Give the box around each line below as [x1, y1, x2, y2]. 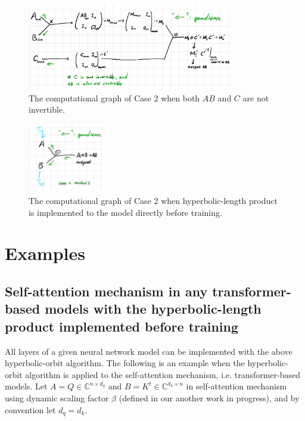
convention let [5, 403, 56, 416]
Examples [5, 241, 85, 265]
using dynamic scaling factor [5, 391, 109, 404]
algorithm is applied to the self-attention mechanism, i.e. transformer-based [25, 368, 301, 380]
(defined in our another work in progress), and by [119, 391, 300, 404]
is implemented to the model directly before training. [29, 206, 222, 218]
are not [242, 91, 269, 104]
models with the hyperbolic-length [45, 299, 262, 318]
